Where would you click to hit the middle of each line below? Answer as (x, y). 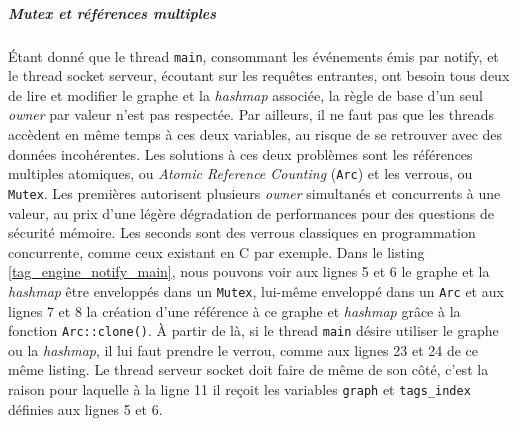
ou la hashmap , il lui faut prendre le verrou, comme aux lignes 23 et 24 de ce (243, 349)
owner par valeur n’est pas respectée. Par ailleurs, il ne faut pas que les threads (251, 114)
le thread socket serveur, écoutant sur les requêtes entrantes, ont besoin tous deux (259, 75)
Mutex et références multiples (112, 12)
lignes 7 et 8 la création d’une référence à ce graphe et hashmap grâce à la (234, 310)
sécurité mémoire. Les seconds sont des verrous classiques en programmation (242, 232)
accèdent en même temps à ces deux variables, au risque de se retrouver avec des (255, 134)
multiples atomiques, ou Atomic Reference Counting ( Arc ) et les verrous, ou (240, 173)
